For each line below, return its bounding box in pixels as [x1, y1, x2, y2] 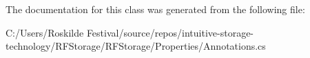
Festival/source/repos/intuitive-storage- [86, 25, 254, 39]
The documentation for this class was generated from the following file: [6, 2, 305, 16]
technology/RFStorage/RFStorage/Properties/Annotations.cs [6, 39, 266, 53]
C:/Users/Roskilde [6, 25, 84, 39]
